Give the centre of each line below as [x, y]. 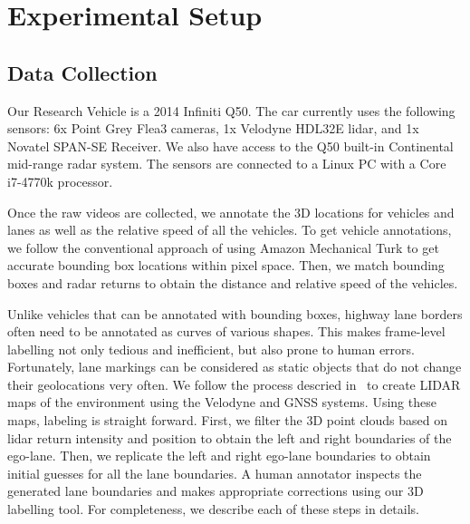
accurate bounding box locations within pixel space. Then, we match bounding [226, 265]
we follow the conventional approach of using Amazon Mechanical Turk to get [223, 247]
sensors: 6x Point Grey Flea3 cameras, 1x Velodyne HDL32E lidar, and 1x [213, 128]
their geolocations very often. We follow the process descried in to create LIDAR [234, 384]
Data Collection [82, 72]
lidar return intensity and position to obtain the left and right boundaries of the [230, 437]
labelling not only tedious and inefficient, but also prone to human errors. [211, 349]
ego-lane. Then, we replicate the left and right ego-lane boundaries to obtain [219, 456]
